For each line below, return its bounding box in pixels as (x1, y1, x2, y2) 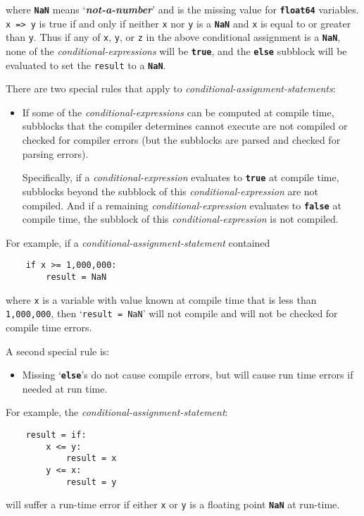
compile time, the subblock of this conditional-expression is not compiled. (22, 211, 339, 226)
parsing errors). (22, 146, 89, 161)
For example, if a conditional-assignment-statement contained (6, 235, 270, 250)
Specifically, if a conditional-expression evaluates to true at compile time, (22, 170, 339, 185)
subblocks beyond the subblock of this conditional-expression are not (22, 183, 319, 198)
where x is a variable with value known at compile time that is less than (6, 292, 317, 307)
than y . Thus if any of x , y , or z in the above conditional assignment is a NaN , (6, 30, 341, 44)
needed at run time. (22, 381, 108, 395)
